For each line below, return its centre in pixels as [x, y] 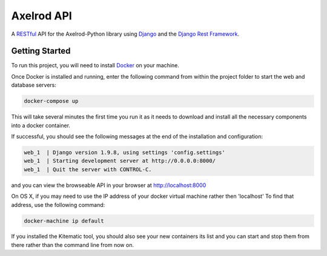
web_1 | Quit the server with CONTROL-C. [88, 169]
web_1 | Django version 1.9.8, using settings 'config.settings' [124, 152]
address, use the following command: [58, 205]
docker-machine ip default [64, 221]
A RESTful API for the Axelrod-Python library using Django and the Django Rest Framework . [125, 34]
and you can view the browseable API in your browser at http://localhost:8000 [109, 185]
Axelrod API [41, 16]
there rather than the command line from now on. [73, 245]
